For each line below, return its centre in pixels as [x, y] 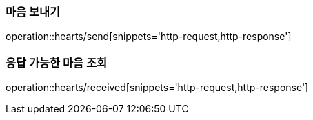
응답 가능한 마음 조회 [57, 62]
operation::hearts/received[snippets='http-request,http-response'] [157, 88]
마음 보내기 [33, 12]
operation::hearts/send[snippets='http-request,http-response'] [149, 37]
